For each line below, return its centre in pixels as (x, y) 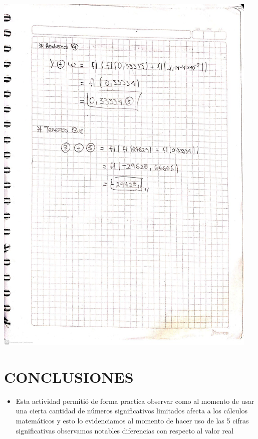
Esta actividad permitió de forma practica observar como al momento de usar (135, 401)
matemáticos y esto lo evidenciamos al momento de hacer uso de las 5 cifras (132, 420)
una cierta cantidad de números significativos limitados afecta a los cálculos (132, 411)
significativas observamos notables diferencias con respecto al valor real (125, 430)
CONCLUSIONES (69, 377)
